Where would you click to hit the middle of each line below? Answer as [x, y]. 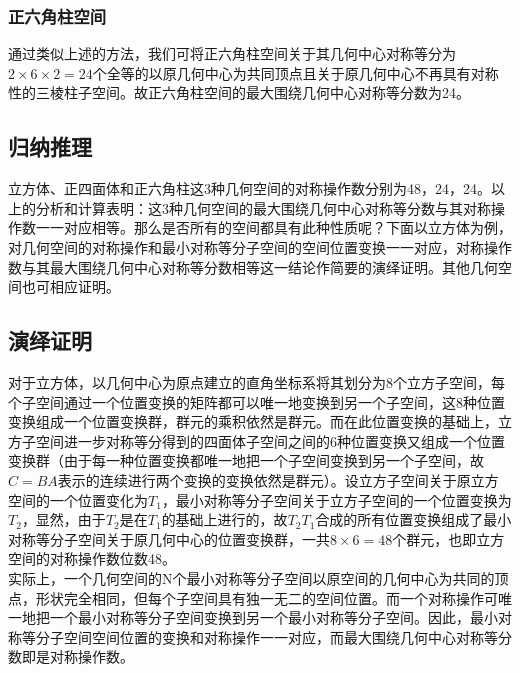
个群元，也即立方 [448, 538]
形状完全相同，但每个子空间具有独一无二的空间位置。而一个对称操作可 [266, 597]
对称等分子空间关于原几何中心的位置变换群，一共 [169, 538]
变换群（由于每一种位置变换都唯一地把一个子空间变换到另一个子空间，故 [246, 460]
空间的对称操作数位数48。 [92, 558]
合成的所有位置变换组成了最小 [413, 519]
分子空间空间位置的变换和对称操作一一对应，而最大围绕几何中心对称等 [266, 636]
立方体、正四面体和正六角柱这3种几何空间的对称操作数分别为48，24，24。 [249, 188]
